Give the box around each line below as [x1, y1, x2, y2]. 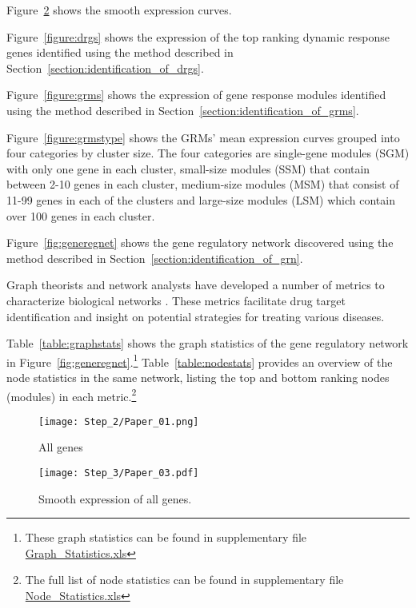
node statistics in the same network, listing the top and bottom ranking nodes [6, 368, 390, 385]
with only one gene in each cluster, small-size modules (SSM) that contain [6, 160, 370, 177]
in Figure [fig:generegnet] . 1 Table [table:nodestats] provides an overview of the [6, 351, 393, 370]
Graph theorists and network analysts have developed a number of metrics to [6, 276, 385, 293]
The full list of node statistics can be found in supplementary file [25, 571, 344, 588]
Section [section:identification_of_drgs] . [6, 59, 204, 76]
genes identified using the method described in [6, 44, 234, 61]
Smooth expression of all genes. [38, 490, 192, 507]
